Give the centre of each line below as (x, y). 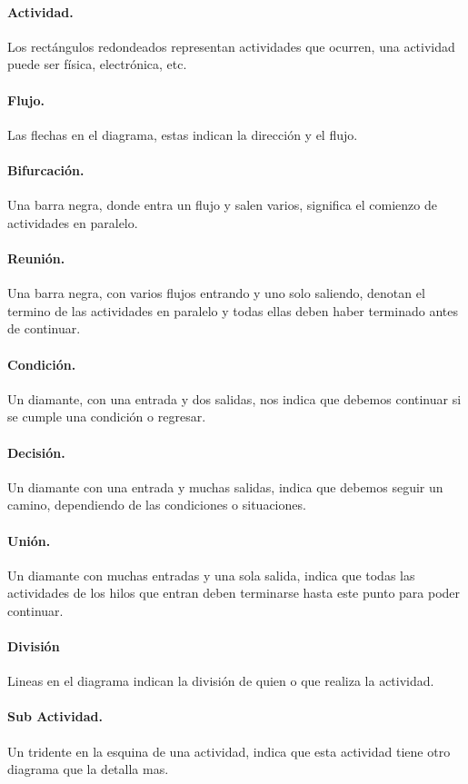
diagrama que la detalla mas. (88, 769)
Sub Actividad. (55, 716)
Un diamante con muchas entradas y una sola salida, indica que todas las (211, 575)
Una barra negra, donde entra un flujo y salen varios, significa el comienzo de (222, 205)
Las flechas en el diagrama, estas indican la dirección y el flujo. (183, 134)
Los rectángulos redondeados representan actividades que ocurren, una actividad (231, 46)
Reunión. (36, 258)
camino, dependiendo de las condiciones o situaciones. (157, 505)
